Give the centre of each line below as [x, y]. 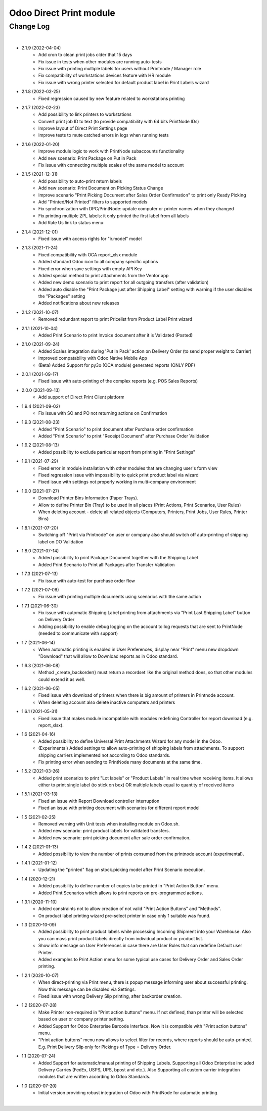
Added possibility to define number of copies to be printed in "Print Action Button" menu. [129, 886]
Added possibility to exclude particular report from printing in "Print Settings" [117, 452]
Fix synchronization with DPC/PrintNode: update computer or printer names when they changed [136, 209]
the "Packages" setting [62, 296]
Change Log [29, 26]
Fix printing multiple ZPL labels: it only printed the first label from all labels [113, 216]
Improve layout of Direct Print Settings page [83, 128]
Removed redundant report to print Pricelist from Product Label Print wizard [115, 319]
